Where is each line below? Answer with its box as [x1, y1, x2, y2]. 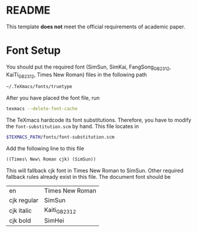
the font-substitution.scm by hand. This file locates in [6, 123, 139, 130]
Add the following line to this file [6, 145, 84, 152]
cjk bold [9, 217, 31, 225]
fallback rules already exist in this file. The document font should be [6, 173, 171, 180]
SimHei [44, 217, 64, 225]
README [6, 4, 51, 17]
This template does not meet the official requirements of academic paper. [6, 23, 186, 30]
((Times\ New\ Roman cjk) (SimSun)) [6, 156, 96, 162]
